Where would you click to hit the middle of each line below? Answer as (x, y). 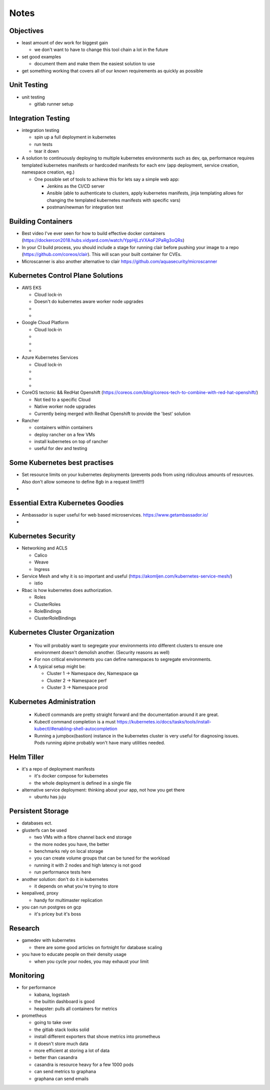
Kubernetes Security (42, 536)
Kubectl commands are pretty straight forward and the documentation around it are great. (127, 714)
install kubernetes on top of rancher (71, 441)
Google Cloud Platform (45, 322)
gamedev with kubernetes (49, 940)
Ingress (42, 569)
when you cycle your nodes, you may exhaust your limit (91, 961)
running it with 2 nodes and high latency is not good (88, 865)
